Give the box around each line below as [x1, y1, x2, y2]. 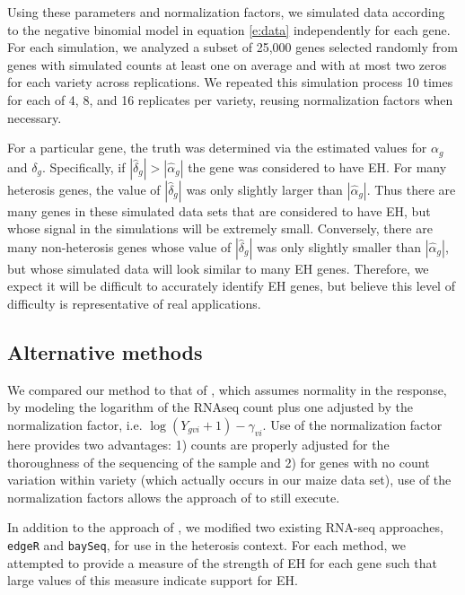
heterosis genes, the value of [7, 179, 161, 198]
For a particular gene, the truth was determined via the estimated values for [7, 138, 427, 157]
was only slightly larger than [186, 179, 343, 198]
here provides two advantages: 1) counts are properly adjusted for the [7, 434, 390, 453]
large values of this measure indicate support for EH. [7, 571, 298, 590]
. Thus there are [366, 179, 456, 198]
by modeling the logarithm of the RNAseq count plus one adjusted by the [7, 398, 413, 416]
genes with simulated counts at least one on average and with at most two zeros [7, 55, 447, 74]
